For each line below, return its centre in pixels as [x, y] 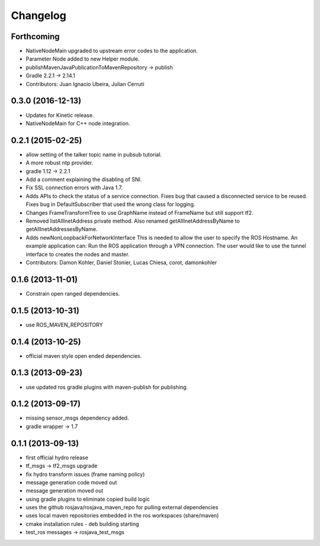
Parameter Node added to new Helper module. [83, 59]
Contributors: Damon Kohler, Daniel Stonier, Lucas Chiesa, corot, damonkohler [121, 262]
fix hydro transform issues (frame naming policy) [85, 474]
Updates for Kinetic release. [60, 115]
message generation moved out [65, 491]
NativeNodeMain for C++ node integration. [78, 123]
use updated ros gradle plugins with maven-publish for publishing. [107, 387]
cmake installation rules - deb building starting [82, 524]
